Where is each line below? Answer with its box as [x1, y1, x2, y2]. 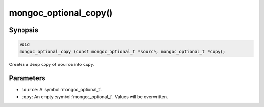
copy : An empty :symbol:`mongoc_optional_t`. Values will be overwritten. [21, 93, 168, 100]
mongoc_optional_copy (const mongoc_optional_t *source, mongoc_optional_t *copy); [19, 49, 226, 54]
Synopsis [9, 26, 39, 34]
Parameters [9, 74, 45, 83]
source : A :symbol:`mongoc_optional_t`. [21, 87, 103, 93]
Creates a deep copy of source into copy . [9, 61, 95, 67]
